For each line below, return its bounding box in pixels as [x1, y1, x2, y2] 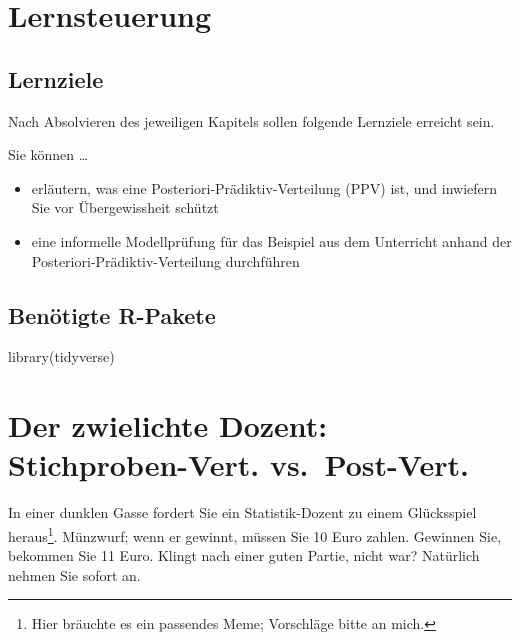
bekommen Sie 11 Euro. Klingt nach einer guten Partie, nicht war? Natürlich [8, 545, 480, 566]
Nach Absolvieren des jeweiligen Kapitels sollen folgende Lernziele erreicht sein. [8, 110, 495, 131]
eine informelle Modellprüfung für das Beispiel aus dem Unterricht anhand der [31, 230, 512, 251]
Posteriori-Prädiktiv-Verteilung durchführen [31, 250, 300, 271]
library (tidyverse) [8, 346, 115, 367]
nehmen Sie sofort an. [8, 564, 141, 585]
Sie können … [8, 144, 89, 165]
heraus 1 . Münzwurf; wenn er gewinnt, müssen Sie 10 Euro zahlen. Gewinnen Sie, [8, 522, 502, 546]
